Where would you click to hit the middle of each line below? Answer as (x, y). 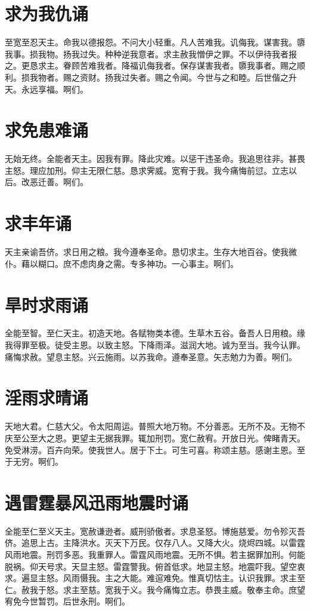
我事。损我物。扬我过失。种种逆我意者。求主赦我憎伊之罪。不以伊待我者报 (151, 53)
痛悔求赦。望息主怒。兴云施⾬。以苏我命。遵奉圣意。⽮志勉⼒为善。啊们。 (151, 356)
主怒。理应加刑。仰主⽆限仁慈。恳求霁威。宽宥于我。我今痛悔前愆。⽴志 (147, 170)
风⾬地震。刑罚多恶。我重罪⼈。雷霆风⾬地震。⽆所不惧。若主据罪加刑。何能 (155, 555)
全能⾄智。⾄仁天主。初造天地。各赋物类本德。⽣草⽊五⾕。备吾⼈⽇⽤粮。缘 (155, 333)
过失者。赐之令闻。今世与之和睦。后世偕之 (205, 77)
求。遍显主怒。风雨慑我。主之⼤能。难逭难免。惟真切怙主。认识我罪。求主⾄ (155, 578)
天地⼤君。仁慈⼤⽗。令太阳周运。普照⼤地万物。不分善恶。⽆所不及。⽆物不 (155, 426)
